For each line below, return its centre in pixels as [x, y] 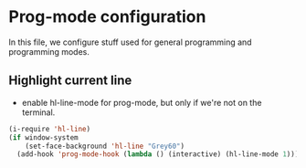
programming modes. [49, 51]
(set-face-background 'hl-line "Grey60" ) [105, 146]
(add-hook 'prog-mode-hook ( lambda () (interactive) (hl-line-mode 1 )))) [160, 154]
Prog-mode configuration [107, 17]
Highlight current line [70, 81]
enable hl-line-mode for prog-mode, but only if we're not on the [142, 102]
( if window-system [43, 137]
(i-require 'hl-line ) [50, 129]
